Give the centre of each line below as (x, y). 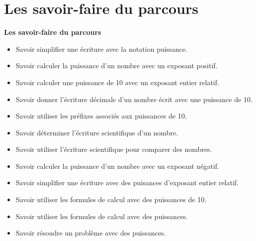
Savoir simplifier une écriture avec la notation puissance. (101, 49)
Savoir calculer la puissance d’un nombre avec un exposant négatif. (117, 166)
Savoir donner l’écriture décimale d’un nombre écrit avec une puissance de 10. (134, 99)
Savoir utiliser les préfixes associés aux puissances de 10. (101, 116)
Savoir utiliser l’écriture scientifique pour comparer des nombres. (114, 149)
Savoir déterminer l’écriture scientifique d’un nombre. (97, 132)
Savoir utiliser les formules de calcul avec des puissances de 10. (111, 199)
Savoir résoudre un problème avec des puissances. (91, 233)
